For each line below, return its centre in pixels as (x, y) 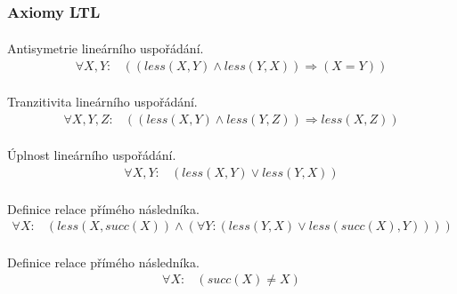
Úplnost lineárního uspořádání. (92, 155)
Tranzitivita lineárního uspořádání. (102, 102)
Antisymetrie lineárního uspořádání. (106, 48)
